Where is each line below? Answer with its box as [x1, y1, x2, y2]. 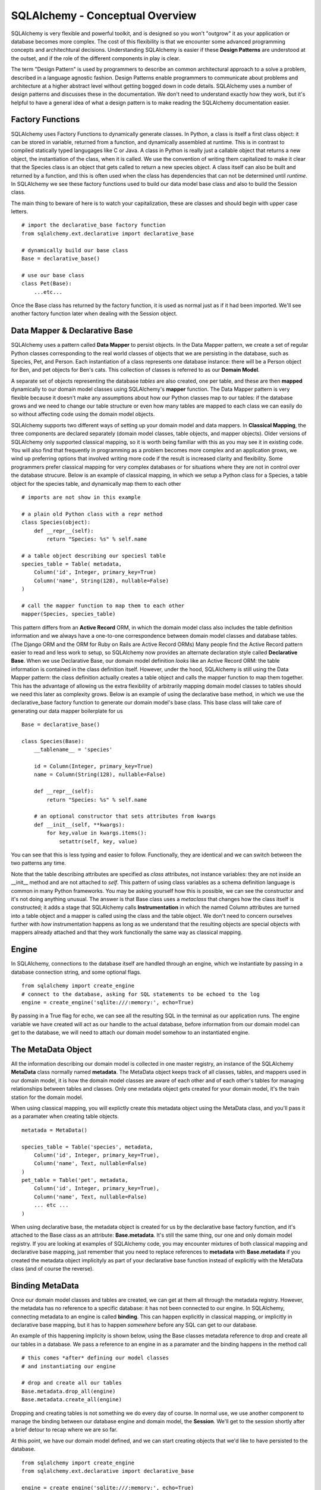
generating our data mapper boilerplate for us [11, 707, 123, 715]
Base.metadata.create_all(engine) [21, 1396, 122, 1403]
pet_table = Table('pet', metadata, [21, 1177, 128, 1184]
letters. [11, 208, 29, 215]
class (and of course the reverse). [11, 1265, 95, 1272]
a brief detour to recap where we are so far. [11, 1426, 118, 1433]
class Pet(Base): [21, 280, 72, 287]
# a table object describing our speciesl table [21, 552, 166, 559]
